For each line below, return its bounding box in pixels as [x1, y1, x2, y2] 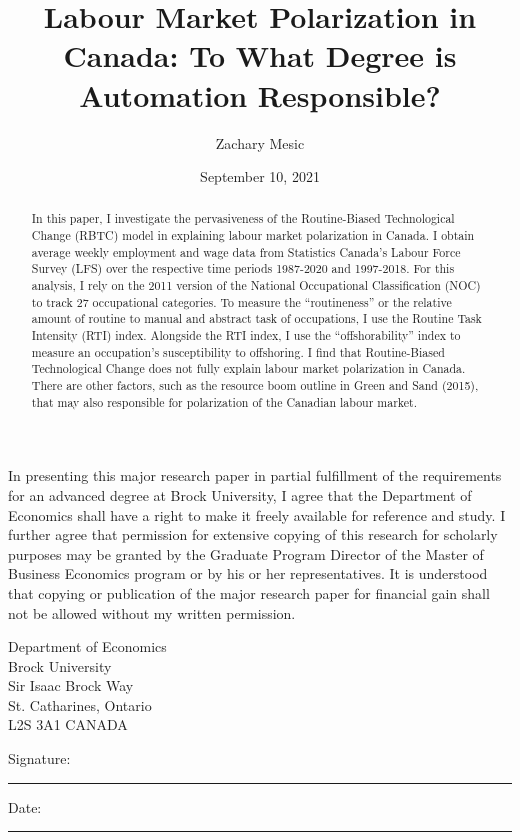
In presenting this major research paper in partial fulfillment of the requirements [8, 465, 502, 486]
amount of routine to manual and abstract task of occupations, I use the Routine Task [31, 310, 482, 327]
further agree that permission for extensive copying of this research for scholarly [8, 524, 498, 545]
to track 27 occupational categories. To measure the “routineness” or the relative [31, 293, 452, 310]
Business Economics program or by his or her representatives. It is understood [8, 563, 488, 584]
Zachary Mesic [215, 132, 305, 153]
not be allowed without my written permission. [8, 602, 296, 623]
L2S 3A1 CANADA [8, 714, 128, 735]
